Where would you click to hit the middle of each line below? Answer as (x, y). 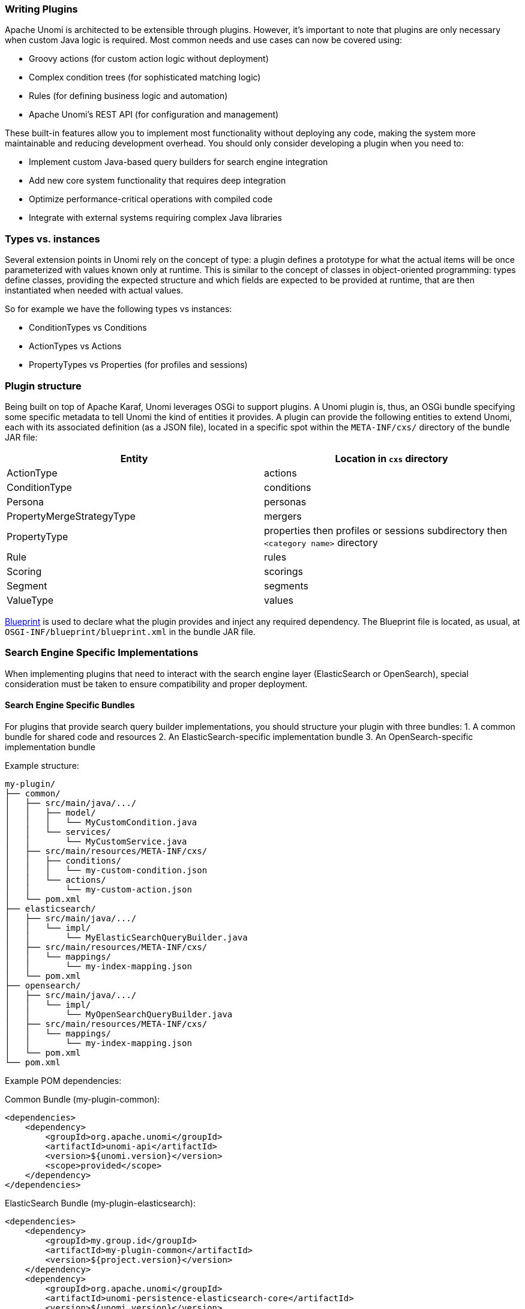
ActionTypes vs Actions (75, 346)
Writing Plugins (41, 9)
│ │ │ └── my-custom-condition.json (106, 870)
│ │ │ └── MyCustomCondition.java (101, 822)
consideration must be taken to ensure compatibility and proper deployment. (156, 684)
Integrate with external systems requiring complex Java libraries (155, 218)
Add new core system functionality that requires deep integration (157, 181)
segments (286, 585)
